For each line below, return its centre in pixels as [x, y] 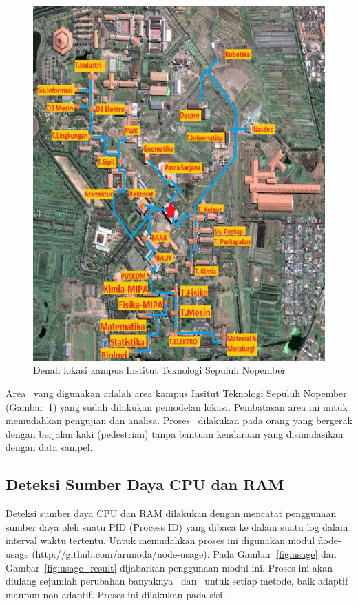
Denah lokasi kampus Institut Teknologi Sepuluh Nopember [159, 370]
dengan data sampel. [49, 447]
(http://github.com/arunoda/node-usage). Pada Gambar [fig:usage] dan [184, 554]
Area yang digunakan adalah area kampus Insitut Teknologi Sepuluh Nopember [176, 393]
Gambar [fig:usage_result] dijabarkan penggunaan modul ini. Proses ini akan [169, 567]
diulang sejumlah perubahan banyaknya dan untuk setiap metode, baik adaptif [177, 581]
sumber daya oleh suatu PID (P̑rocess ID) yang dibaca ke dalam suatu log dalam [177, 526]
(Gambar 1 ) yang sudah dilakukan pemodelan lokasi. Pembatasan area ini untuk [177, 406]
